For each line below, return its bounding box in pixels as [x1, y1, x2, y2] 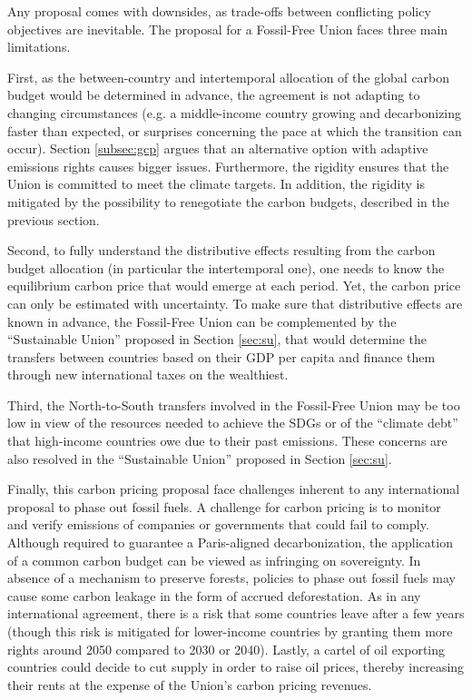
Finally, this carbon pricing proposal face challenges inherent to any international [7, 479, 460, 498]
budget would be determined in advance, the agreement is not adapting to [7, 85, 420, 104]
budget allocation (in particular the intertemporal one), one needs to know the [7, 258, 445, 277]
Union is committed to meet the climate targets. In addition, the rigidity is [7, 174, 425, 193]
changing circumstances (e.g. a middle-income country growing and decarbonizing [7, 103, 462, 122]
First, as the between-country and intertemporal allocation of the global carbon [7, 67, 450, 86]
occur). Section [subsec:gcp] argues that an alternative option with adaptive [7, 139, 428, 158]
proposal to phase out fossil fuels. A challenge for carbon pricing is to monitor [7, 497, 441, 516]
